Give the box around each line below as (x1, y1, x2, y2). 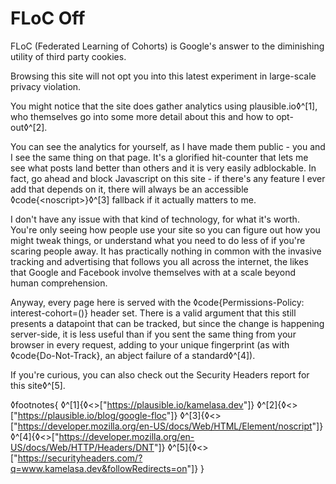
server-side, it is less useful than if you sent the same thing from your (10, 328, 297, 340)
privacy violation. (10, 80, 82, 92)
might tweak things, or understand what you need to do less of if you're (10, 234, 306, 246)
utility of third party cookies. (10, 50, 127, 62)
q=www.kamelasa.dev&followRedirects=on (10, 462, 188, 474)
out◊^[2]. (10, 121, 48, 133)
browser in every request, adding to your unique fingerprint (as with (10, 338, 290, 351)
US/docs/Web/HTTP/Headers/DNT (10, 441, 155, 453)
